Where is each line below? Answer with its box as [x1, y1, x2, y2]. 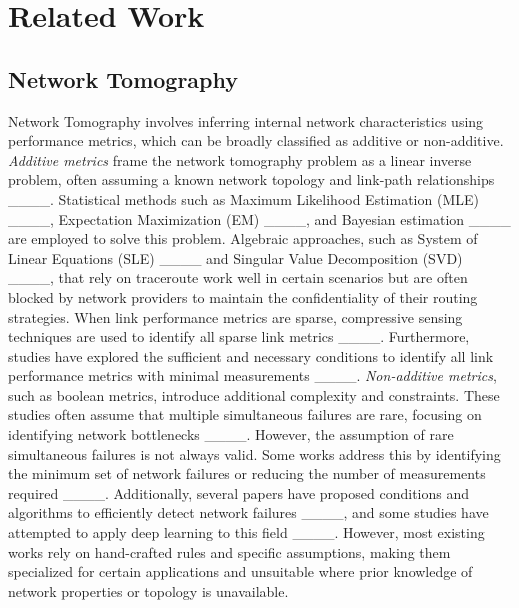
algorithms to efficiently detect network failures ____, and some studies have [8, 502, 489, 523]
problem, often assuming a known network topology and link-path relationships [8, 169, 495, 190]
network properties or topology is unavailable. [8, 580, 289, 601]
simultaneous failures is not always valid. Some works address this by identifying [8, 443, 501, 464]
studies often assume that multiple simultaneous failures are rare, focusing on [8, 404, 482, 425]
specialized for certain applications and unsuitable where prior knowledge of [8, 561, 473, 582]
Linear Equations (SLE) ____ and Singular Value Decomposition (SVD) [8, 247, 463, 268]
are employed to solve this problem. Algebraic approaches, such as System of [8, 228, 478, 249]
